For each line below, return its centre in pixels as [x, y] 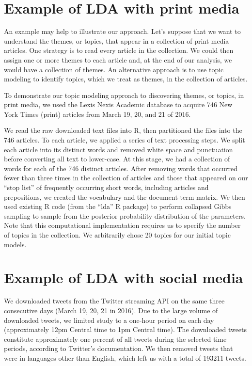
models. [15, 244]
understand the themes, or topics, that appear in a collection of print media [117, 40]
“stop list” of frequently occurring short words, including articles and [106, 187]
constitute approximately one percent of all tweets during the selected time [115, 339]
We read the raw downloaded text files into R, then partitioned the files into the [123, 130]
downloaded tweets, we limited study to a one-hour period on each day [109, 320]
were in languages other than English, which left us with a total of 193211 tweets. [125, 358]
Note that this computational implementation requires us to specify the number [122, 225]
